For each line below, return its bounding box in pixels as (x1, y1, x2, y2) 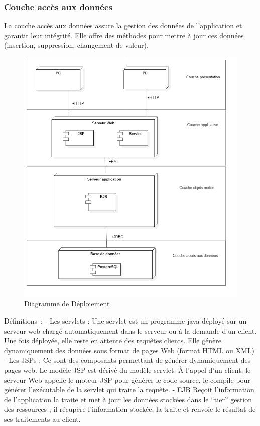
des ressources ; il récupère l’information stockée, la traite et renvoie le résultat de (4, 404, 256, 414)
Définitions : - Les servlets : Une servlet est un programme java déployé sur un (4, 315, 247, 326)
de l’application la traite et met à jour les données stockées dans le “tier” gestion (4, 394, 252, 404)
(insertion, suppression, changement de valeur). (4, 40, 149, 50)
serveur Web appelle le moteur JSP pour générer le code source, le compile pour (4, 374, 250, 385)
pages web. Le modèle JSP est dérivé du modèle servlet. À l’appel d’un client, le (4, 364, 251, 375)
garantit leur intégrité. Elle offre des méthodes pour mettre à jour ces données (4, 30, 244, 40)
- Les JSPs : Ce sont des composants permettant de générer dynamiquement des (4, 355, 251, 365)
